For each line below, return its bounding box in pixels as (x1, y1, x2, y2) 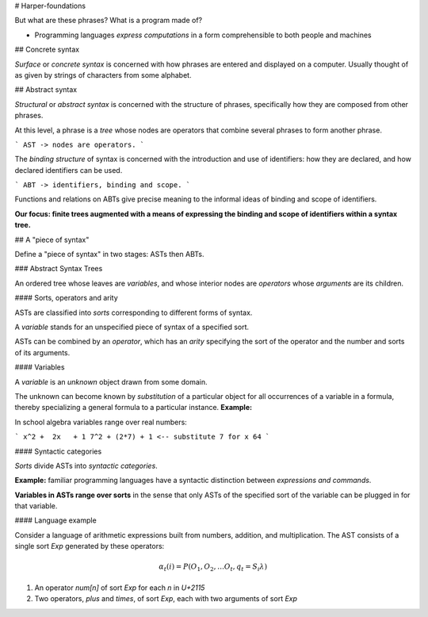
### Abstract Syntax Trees (14, 264, 103, 274)
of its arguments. (14, 347, 71, 357)
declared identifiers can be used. (14, 165, 123, 174)
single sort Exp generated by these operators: (14, 542, 165, 551)
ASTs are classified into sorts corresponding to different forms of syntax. (14, 308, 253, 317)
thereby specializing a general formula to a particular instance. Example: (14, 403, 253, 412)
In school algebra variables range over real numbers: (14, 417, 188, 427)
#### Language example (14, 515, 97, 525)
